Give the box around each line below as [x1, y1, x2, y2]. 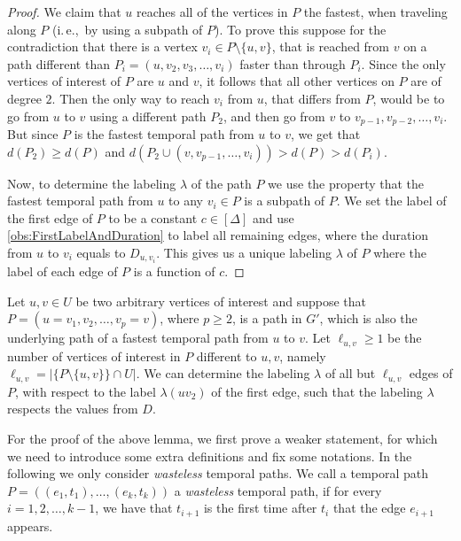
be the [387, 328, 422, 347]
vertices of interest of [7, 72, 121, 90]
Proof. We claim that [7, 3, 121, 20]
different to [196, 346, 257, 365]
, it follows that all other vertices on [199, 72, 395, 90]
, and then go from [223, 106, 325, 125]
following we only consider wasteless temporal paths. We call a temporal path [7, 464, 429, 483]
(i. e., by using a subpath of [52, 19, 203, 38]
